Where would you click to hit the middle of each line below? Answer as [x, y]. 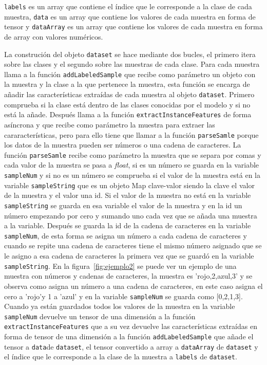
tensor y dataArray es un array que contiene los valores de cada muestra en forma [133, 26]
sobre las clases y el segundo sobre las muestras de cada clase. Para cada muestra [132, 64]
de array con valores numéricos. [54, 36]
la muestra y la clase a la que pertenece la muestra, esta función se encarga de [127, 84]
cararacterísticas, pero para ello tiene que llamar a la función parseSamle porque [131, 134]
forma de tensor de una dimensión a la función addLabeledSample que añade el [129, 336]
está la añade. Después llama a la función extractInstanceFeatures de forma [128, 114]
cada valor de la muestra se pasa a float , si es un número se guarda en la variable [132, 165]
